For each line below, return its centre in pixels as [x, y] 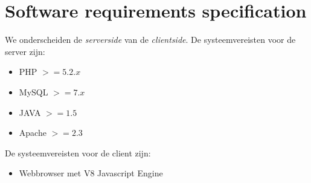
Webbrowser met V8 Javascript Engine [91, 173]
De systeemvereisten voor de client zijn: [78, 152]
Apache [33, 133]
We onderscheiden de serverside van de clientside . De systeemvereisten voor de [150, 40]
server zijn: [25, 51]
